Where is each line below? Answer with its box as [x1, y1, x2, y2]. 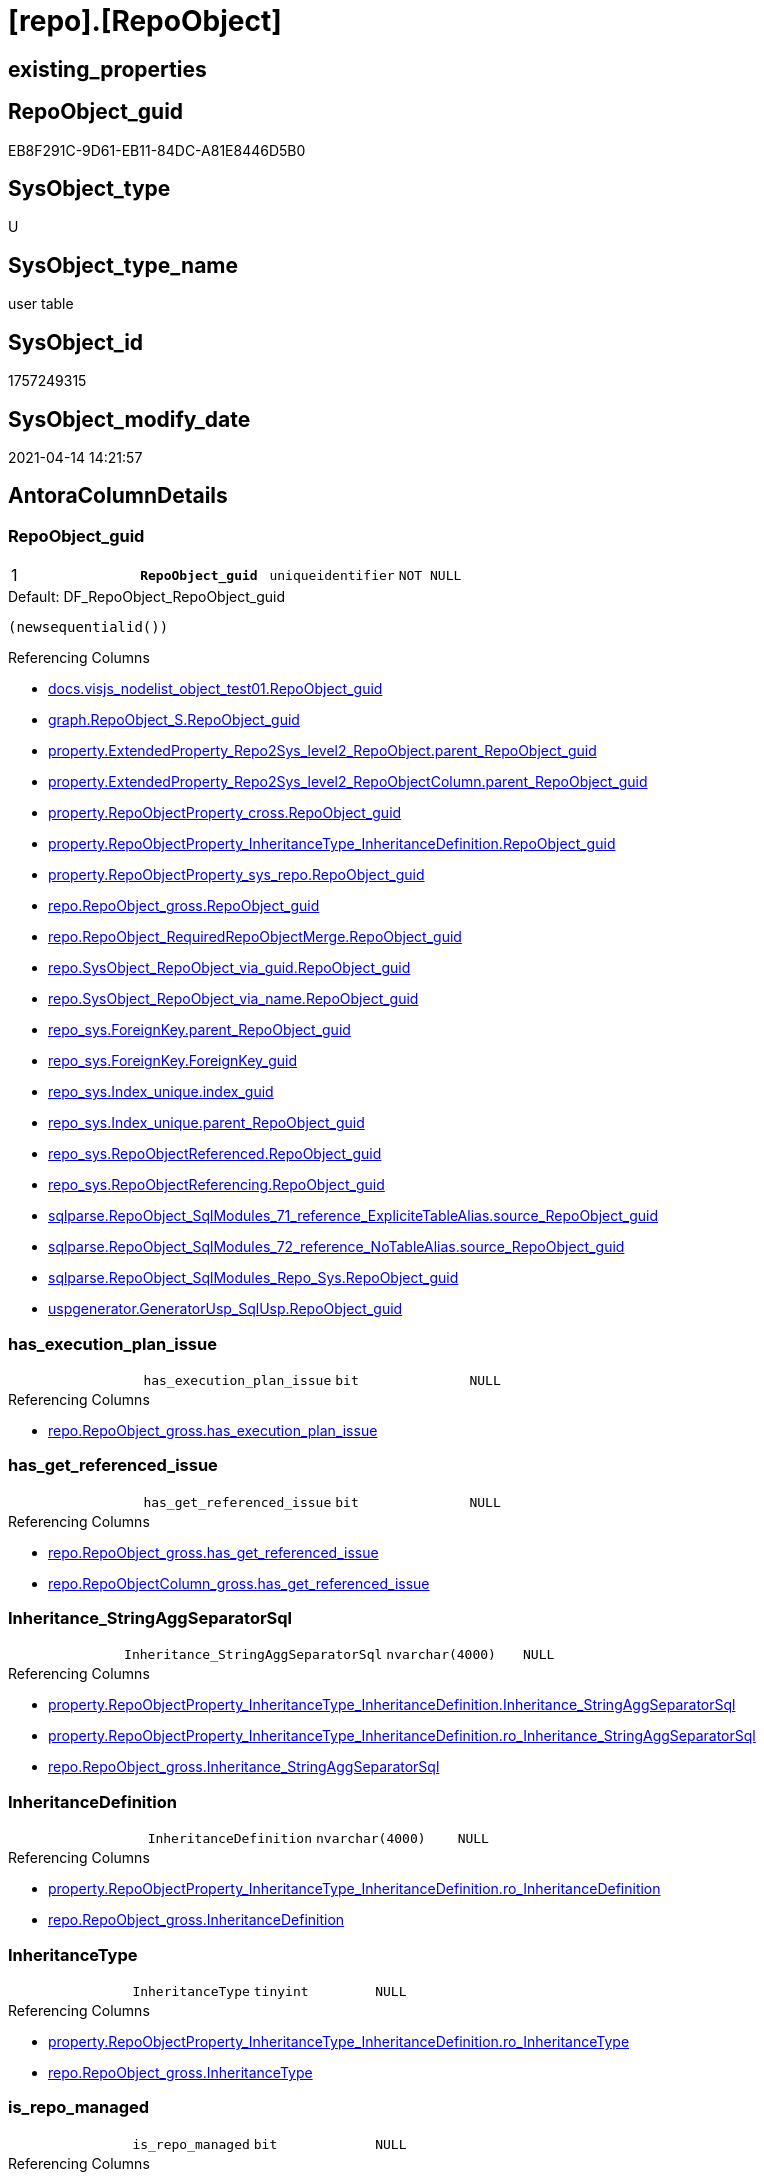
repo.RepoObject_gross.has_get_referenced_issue [48, 1543, 379, 1561]
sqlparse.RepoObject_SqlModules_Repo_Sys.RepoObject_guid [48, 1269, 459, 1287]
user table [8, 295, 74, 313]
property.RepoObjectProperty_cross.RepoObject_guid [48, 804, 402, 822]
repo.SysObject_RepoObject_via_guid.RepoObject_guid [48, 959, 411, 977]
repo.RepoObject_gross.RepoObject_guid [48, 897, 320, 915]
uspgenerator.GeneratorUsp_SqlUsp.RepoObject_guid [48, 1300, 403, 1318]
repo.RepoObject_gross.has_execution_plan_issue [48, 1421, 378, 1439]
